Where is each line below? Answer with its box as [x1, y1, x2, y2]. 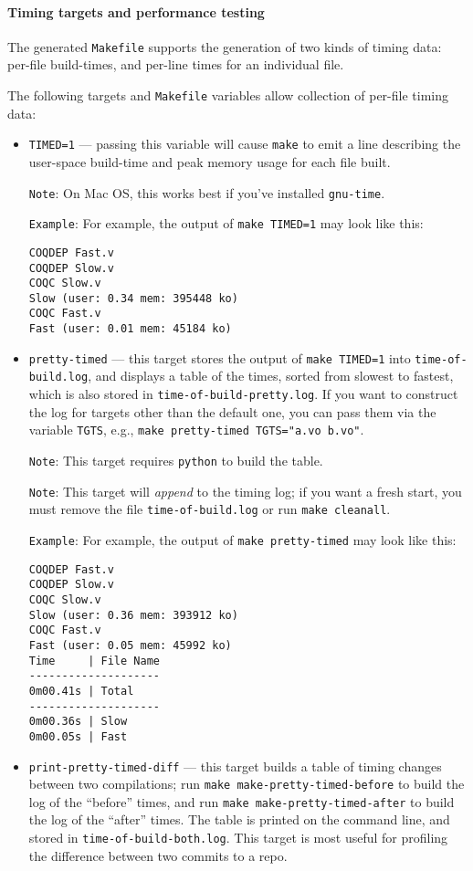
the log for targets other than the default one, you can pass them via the [28, 402, 436, 421]
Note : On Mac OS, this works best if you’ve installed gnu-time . [28, 183, 385, 202]
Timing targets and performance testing [7, 2, 265, 21]
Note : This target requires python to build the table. [28, 451, 323, 470]
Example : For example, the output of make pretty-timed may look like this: [28, 530, 457, 549]
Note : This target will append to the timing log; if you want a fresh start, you [28, 481, 462, 500]
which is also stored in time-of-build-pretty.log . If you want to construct [28, 384, 458, 404]
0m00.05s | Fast [28, 729, 128, 743]
